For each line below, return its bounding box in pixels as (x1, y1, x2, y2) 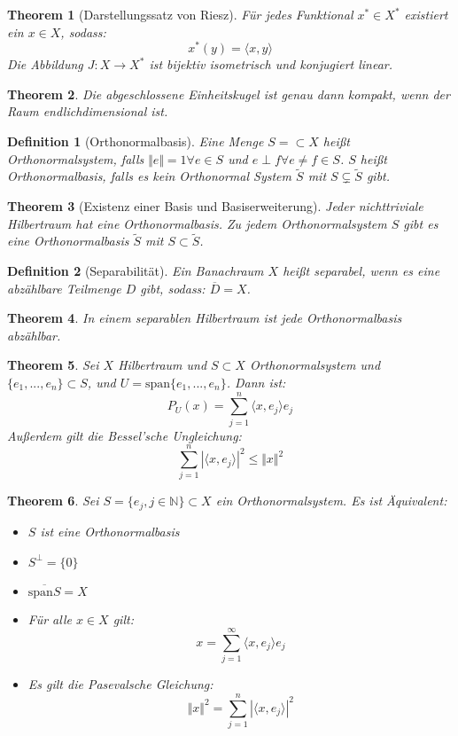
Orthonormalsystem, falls (7, 149, 144, 168)
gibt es (403, 214, 439, 232)
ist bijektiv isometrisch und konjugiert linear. (149, 55, 393, 74)
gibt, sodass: (140, 278, 206, 297)
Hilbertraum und (118, 356, 207, 374)
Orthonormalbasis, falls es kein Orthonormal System (7, 167, 292, 185)
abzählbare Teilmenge (7, 278, 121, 297)
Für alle (27, 609, 72, 628)
